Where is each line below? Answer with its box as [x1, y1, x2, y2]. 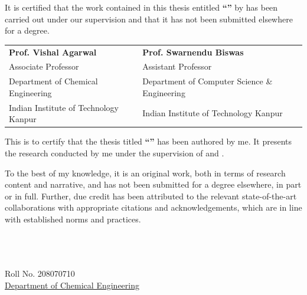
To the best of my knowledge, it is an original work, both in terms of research [5, 166, 286, 179]
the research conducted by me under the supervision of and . [5, 146, 224, 159]
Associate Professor [9, 60, 79, 73]
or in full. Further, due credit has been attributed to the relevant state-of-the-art [5, 189, 297, 202]
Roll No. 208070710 [5, 267, 75, 280]
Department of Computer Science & [142, 75, 273, 87]
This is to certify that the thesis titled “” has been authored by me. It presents [5, 135, 292, 147]
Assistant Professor [142, 60, 212, 73]
